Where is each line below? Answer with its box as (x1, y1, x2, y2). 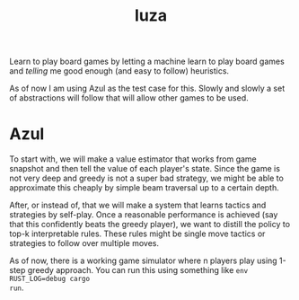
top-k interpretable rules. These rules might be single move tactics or (9, 228, 266, 239)
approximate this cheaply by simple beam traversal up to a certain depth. (9, 182, 280, 193)
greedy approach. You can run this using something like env (27, 265, 249, 276)
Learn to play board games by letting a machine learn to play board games (9, 56, 285, 67)
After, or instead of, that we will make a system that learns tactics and (9, 199, 267, 211)
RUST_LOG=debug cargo (9, 275, 91, 284)
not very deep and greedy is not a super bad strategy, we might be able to (9, 172, 285, 184)
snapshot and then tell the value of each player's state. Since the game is (9, 163, 281, 174)
